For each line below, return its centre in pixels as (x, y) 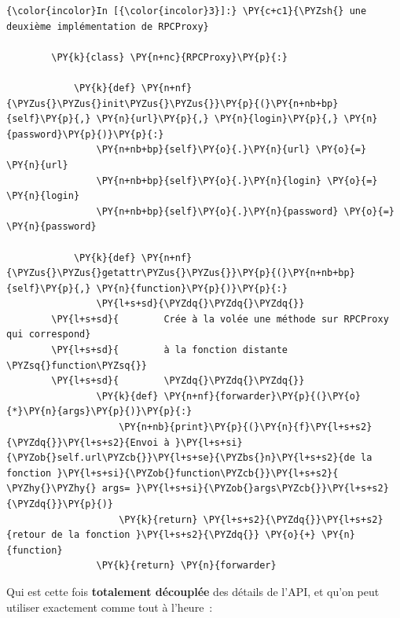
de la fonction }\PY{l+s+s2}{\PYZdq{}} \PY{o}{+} (183, 535)
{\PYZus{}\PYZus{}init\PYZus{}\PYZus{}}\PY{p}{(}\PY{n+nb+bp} (172, 103)
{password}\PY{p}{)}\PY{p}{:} (85, 134)
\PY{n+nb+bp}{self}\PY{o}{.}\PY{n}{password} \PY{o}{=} (245, 211)
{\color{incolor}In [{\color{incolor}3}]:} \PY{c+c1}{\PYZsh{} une (187, 11)
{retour (26, 535)
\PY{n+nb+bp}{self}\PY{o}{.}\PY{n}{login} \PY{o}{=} (237, 180)
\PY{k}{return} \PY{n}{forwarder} (186, 566)
